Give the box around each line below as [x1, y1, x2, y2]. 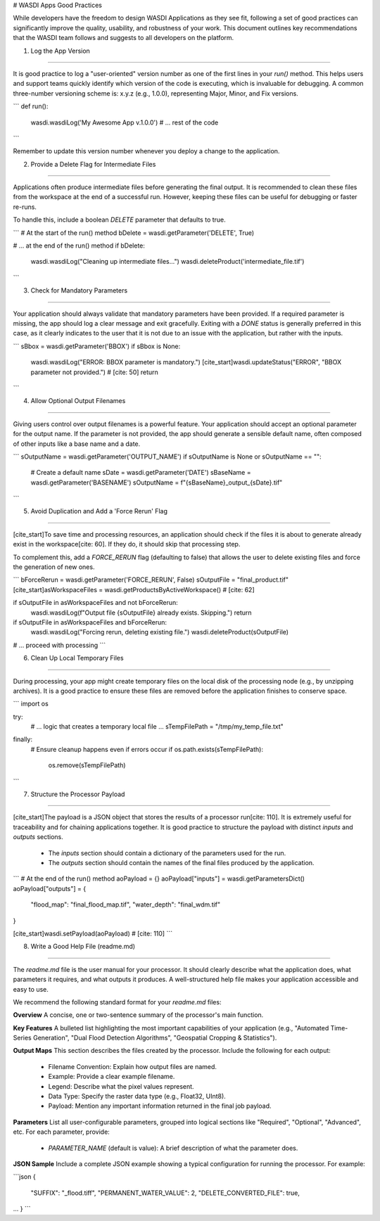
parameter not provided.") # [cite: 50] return [30, 368, 158, 376]
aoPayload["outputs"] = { [13, 884, 87, 893]
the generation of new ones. [13, 563, 95, 571]
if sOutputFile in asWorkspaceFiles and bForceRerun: [13, 618, 167, 626]
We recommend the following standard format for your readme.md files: [13, 997, 222, 1006]
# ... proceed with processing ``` [13, 641, 106, 649]
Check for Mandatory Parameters [30, 286, 128, 295]
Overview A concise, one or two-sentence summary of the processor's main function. [13, 1011, 264, 1019]
